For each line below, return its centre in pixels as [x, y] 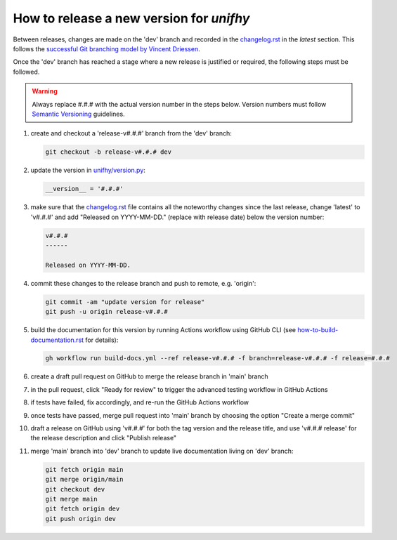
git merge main [71, 499]
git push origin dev [80, 519]
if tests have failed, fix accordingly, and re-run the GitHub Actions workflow [140, 402]
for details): [102, 340]
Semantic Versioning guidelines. [79, 114]
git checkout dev [75, 489]
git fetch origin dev [83, 509]
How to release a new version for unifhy [131, 18]
